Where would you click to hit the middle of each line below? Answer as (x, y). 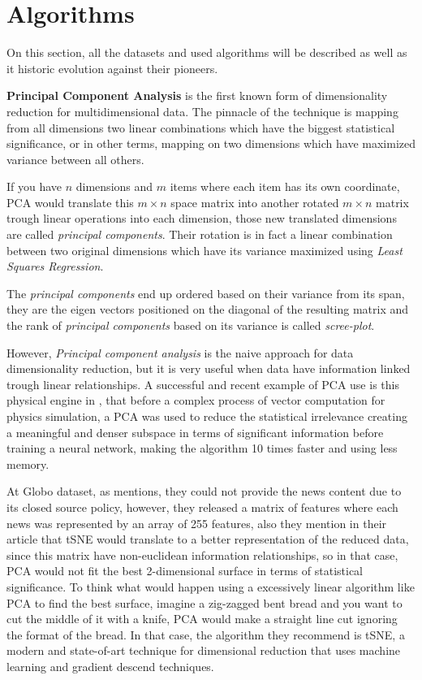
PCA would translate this (70, 202)
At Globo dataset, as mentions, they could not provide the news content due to (204, 491)
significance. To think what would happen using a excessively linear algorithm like (211, 586)
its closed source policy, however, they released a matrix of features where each (202, 507)
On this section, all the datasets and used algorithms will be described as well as (207, 52)
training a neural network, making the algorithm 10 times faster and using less (202, 448)
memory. (28, 463)
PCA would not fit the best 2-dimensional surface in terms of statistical (185, 571)
